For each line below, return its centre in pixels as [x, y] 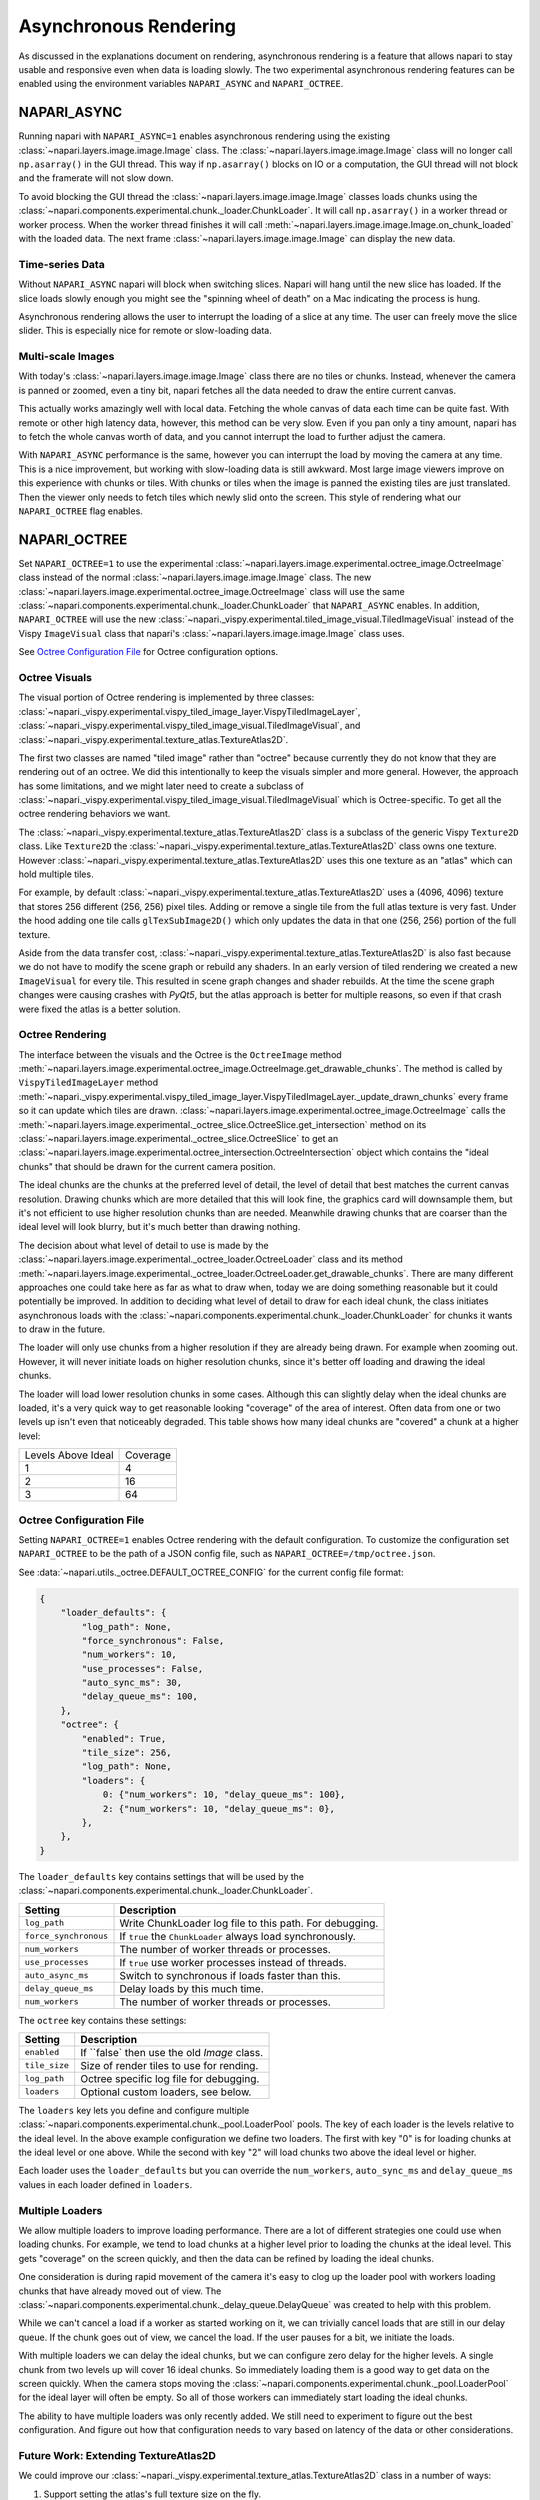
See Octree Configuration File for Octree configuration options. [148, 652]
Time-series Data [61, 264]
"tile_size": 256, [126, 1753]
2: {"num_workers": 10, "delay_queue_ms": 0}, [218, 1808]
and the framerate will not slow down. [96, 178]
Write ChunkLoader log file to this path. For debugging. [249, 1923]
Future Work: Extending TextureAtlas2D [117, 2455]
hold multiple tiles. [56, 874]
